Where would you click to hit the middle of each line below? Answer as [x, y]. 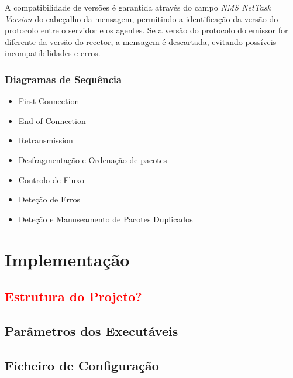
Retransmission [46, 140]
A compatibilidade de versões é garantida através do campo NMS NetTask [138, 7]
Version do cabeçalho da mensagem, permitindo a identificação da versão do [142, 18]
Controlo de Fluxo [51, 179]
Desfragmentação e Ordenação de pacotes [93, 159]
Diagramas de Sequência [63, 79]
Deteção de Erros [49, 199]
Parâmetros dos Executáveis [92, 330]
